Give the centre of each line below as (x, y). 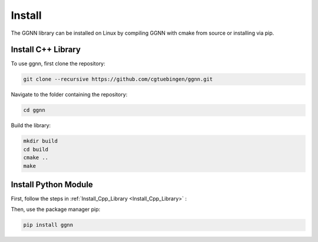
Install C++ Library (46, 50)
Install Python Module (52, 185)
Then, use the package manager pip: (56, 210)
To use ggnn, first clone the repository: (58, 64)
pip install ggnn (48, 225)
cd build (36, 149)
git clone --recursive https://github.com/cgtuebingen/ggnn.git (118, 79)
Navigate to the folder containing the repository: (69, 95)
